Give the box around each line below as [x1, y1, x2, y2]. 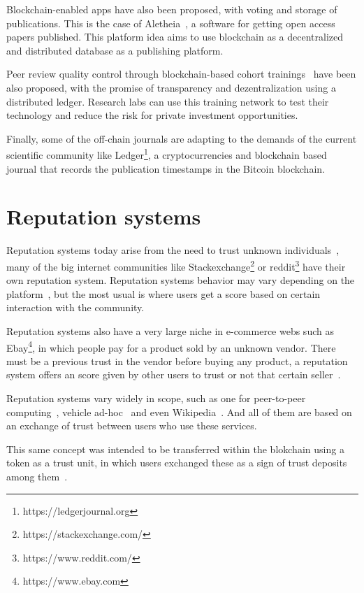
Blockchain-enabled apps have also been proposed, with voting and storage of [6, 2, 337, 16]
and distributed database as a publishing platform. [6, 43, 224, 57]
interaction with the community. [6, 300, 145, 315]
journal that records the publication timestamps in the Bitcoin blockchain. [6, 161, 325, 176]
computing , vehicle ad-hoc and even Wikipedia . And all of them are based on [6, 404, 352, 419]
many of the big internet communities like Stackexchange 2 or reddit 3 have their [6, 257, 346, 273]
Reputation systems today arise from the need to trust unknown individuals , [6, 243, 340, 257]
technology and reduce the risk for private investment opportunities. [6, 108, 298, 122]
